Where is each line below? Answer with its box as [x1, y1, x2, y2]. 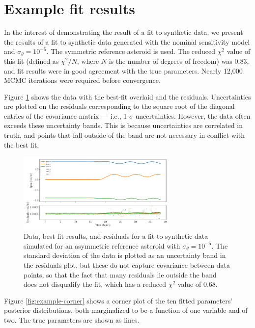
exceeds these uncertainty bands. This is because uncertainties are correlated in [4, 120, 243, 130]
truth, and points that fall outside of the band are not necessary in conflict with [4, 130, 245, 140]
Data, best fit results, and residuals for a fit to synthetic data [24, 231, 208, 241]
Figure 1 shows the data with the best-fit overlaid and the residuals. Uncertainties [4, 91, 251, 101]
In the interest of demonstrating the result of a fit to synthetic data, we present [4, 27, 243, 37]
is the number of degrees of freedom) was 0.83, [109, 55, 249, 66]
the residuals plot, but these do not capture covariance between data [24, 260, 230, 270]
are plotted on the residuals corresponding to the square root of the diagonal [4, 101, 235, 111]
